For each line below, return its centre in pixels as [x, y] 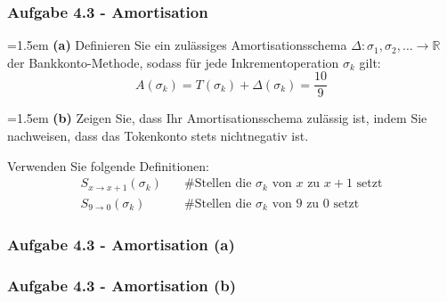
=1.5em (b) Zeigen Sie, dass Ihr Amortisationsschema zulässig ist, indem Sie [217, 118]
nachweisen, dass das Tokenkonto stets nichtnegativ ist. [158, 136]
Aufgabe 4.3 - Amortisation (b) [122, 285]
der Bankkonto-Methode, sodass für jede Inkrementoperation [173, 62]
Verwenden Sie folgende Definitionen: [108, 165]
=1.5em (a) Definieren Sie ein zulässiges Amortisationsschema [177, 45]
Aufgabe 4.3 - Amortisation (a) [121, 244]
